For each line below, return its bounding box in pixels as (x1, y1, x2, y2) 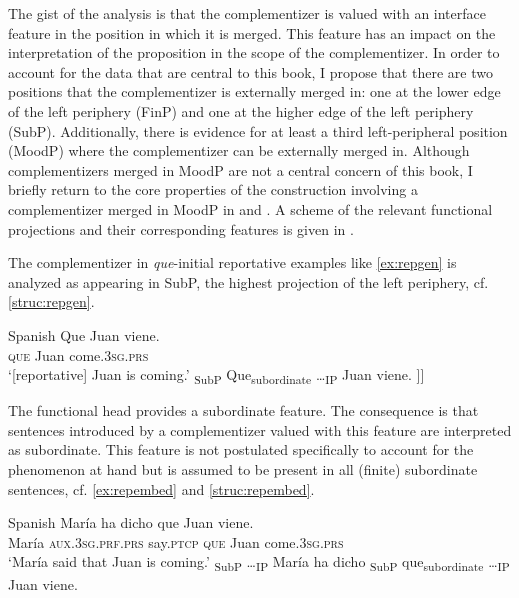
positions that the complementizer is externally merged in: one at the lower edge (8, 81, 501, 102)
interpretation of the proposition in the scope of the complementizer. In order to (8, 42, 500, 63)
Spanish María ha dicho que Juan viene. (8, 512, 254, 533)
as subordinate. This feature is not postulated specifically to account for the (8, 439, 474, 460)
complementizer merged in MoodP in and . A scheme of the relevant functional (8, 198, 493, 219)
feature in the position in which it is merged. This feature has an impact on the (8, 22, 496, 43)
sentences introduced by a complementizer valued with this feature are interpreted (8, 419, 512, 440)
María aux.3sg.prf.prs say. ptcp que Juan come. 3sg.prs (8, 531, 344, 552)
